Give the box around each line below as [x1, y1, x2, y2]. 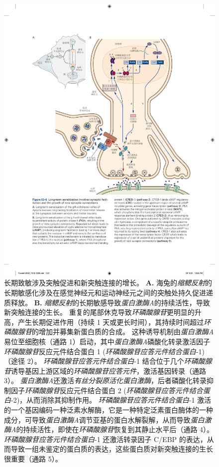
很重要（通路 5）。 [4, 454, 62, 464]
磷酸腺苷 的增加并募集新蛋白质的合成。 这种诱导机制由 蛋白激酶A [4, 326, 214, 337]
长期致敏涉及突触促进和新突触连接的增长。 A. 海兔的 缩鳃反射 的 [4, 277, 212, 288]
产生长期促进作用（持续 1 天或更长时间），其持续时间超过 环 [17, 316, 211, 327]
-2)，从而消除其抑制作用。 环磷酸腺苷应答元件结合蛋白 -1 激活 [11, 395, 212, 405]
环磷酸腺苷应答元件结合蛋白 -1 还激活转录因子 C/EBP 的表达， [4, 434, 207, 444]
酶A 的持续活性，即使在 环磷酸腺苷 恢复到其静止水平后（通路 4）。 [4, 424, 214, 435]
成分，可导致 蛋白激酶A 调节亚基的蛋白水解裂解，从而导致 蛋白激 [4, 414, 212, 425]
